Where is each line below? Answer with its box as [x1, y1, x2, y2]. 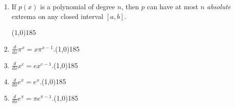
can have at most [147, 1, 198, 11]
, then [121, 1, 139, 11]
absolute [207, 1, 231, 11]
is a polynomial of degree [40, 1, 115, 11]
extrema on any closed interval [11, 11, 103, 21]
